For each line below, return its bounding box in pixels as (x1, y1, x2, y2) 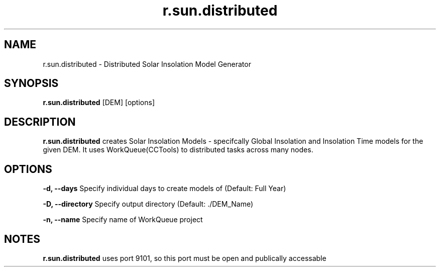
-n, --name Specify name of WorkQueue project (43, 215, 203, 224)
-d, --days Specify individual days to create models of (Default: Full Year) (43, 184, 286, 193)
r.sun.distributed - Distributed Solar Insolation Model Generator (43, 59, 251, 68)
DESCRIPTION (4, 115, 76, 128)
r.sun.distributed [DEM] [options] (43, 98, 155, 107)
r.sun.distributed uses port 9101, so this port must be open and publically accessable (43, 253, 326, 262)
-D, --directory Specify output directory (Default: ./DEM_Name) (43, 200, 254, 209)
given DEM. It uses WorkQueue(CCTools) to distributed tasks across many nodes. (43, 145, 313, 154)
